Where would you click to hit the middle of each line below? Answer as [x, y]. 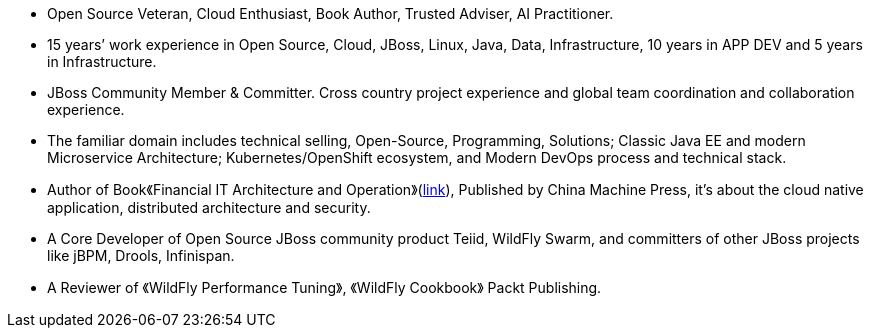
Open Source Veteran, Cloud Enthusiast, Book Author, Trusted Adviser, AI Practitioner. [330, 13]
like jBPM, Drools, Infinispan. [141, 255]
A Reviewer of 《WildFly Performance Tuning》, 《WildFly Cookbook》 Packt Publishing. [324, 287]
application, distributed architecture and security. [209, 207]
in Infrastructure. [102, 61]
